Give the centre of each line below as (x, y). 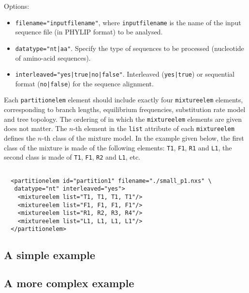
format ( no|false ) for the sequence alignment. (84, 83)
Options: (17, 6)
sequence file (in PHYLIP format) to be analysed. (89, 32)
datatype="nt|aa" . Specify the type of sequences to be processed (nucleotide (130, 48)
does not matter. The (36, 128)
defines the (20, 138)
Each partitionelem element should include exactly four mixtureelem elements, (124, 100)
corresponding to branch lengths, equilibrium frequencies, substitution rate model (125, 109)
